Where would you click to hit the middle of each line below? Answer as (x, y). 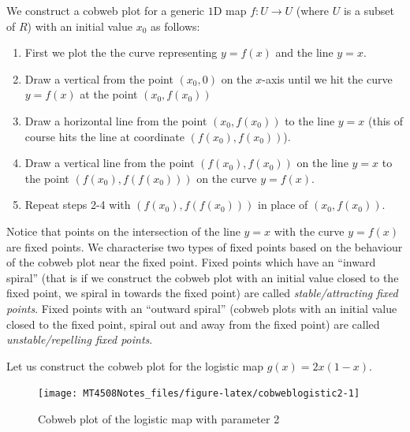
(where (313, 10)
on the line (322, 163)
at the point (109, 94)
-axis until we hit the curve (327, 78)
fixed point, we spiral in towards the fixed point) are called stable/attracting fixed (202, 293)
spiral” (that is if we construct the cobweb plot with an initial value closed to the (203, 277)
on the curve (227, 178)
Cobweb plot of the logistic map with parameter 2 (159, 418)
